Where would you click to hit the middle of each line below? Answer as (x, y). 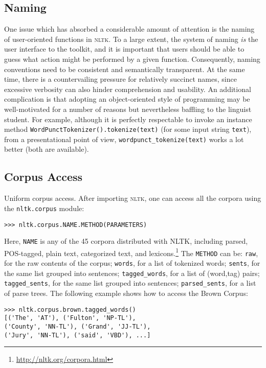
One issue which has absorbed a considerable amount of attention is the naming (129, 29)
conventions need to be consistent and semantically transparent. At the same (125, 69)
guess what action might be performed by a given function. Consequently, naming (132, 59)
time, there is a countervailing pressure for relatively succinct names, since (120, 79)
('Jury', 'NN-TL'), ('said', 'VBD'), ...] (77, 335)
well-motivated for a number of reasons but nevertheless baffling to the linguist (128, 109)
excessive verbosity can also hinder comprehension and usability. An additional (128, 89)
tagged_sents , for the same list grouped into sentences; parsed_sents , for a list (130, 283)
